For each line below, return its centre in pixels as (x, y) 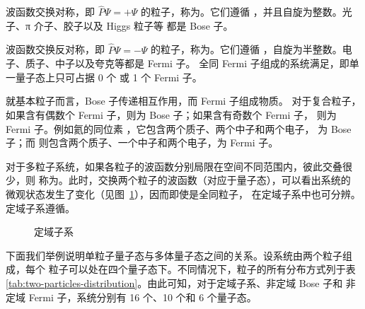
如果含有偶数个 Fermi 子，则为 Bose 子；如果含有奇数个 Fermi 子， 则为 (171, 115)
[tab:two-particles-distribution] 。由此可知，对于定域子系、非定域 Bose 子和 (174, 282)
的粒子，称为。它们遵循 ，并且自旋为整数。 (242, 12)
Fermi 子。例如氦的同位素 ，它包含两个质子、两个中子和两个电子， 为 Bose (179, 128)
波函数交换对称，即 (50, 12)
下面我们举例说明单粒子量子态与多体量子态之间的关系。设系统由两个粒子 (174, 255)
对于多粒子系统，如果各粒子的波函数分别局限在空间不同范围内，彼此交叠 (174, 166)
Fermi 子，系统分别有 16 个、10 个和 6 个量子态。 (143, 297)
